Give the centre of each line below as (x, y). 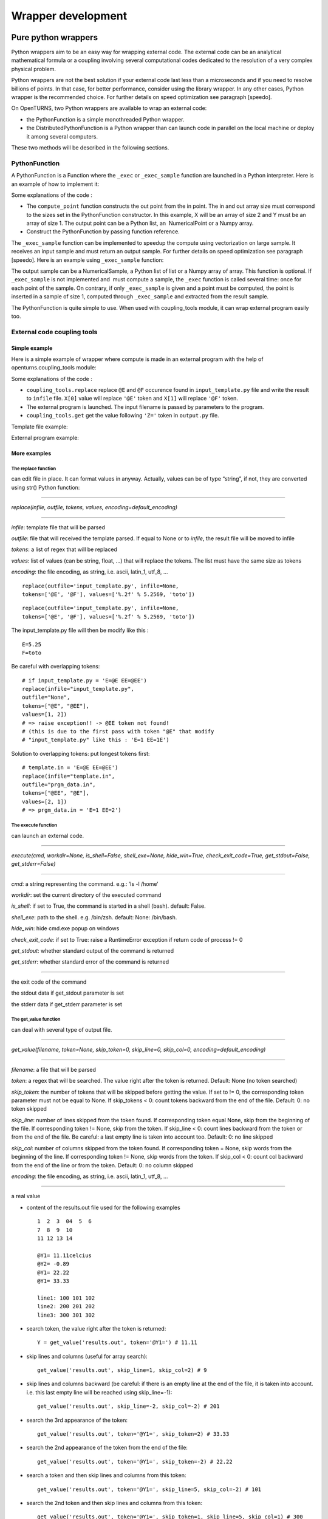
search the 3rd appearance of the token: (77, 1420)
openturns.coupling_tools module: (54, 368)
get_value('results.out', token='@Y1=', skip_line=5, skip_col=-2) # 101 (149, 1489)
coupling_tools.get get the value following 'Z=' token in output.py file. (123, 416)
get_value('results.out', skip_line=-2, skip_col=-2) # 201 (128, 1406)
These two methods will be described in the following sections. (90, 147)
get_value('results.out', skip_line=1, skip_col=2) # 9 (122, 1370)
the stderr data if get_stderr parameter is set (67, 1004)
